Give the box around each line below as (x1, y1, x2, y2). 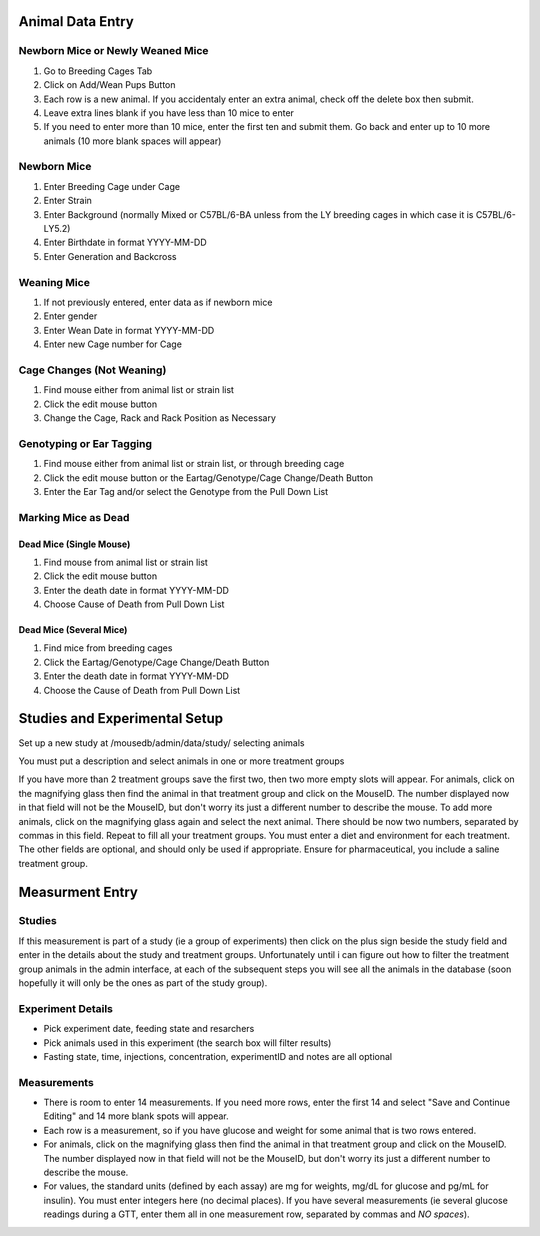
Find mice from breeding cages (43, 642, 173, 654)
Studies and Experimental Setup (18, 710, 224, 727)
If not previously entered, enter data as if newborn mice (43, 296, 273, 308)
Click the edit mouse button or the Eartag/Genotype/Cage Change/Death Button (43, 471, 374, 484)
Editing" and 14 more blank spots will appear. (43, 1110, 229, 1122)
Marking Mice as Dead (18, 510, 130, 524)
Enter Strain (43, 195, 92, 207)
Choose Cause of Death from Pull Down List (43, 598, 225, 610)
